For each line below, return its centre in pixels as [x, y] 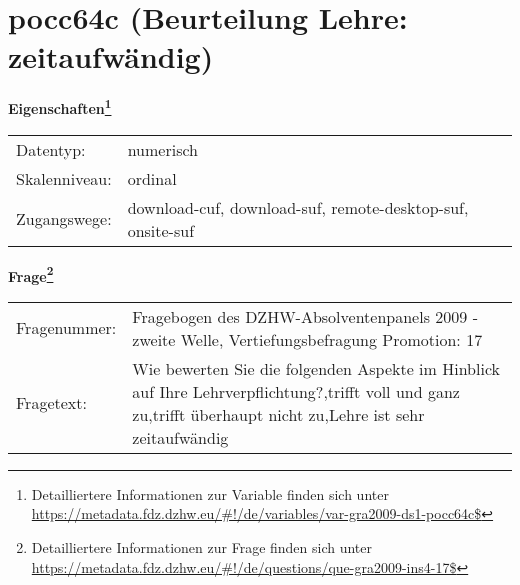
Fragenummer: [66, 328]
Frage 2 [31, 274]
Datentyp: [51, 149]
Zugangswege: [64, 219]
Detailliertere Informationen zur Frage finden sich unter [202, 547]
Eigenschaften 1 [60, 106]
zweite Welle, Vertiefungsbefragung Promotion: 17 [307, 339]
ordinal [152, 178]
